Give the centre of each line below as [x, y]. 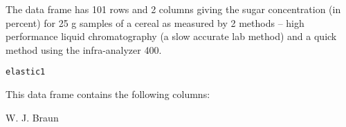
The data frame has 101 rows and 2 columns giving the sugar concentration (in [173, 9]
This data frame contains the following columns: [108, 94]
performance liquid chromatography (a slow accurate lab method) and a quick [171, 36]
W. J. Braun [32, 117]
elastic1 [26, 72]
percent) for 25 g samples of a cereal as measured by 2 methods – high [155, 22]
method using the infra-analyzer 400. [84, 49]
